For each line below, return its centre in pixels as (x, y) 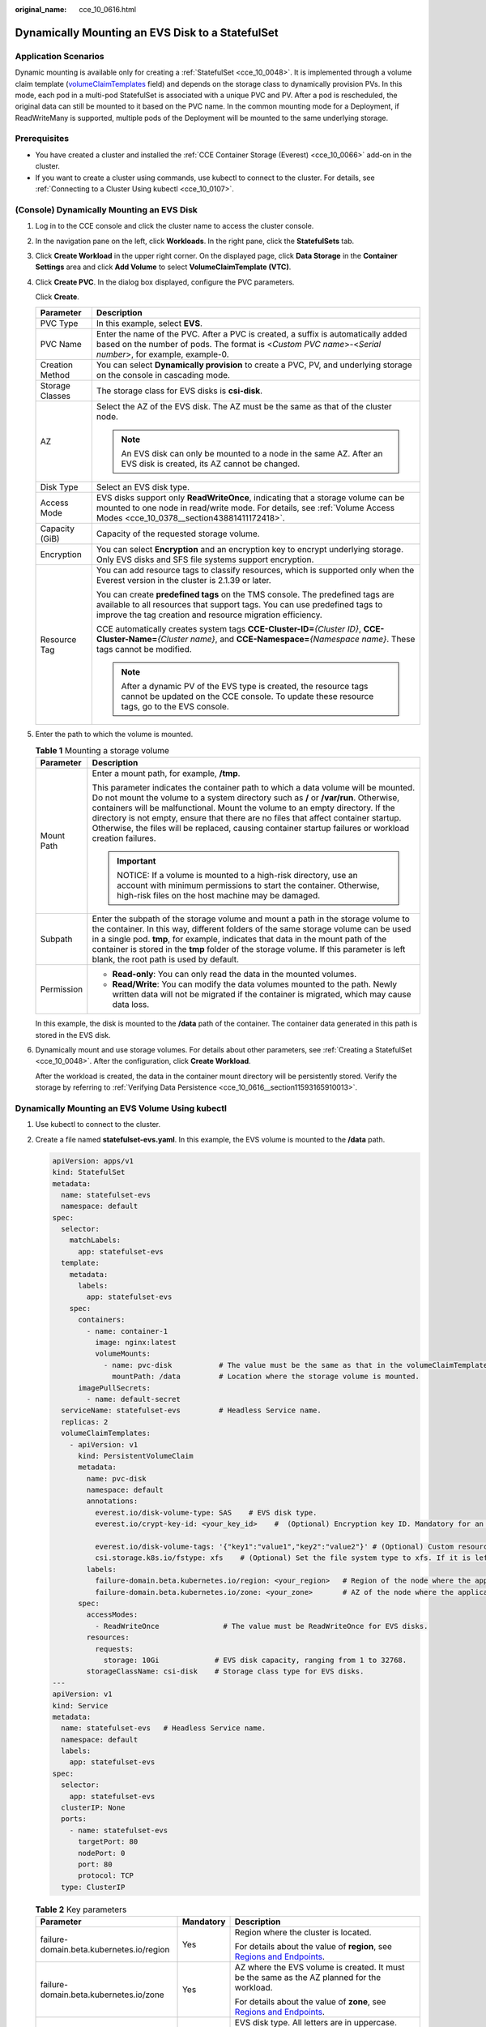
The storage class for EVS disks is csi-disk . (179, 391)
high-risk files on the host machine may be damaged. (219, 896)
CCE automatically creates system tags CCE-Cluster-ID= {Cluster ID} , (229, 628)
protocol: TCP (106, 1876)
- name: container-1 (127, 1331)
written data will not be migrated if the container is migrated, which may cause (262, 995)
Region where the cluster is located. (303, 1932)
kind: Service (80, 1706)
